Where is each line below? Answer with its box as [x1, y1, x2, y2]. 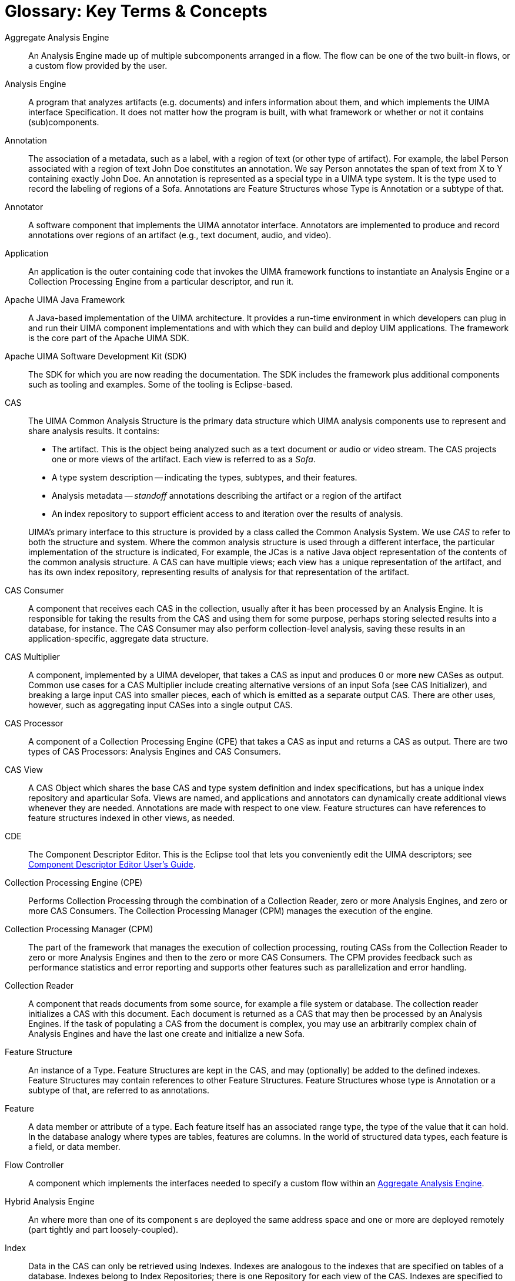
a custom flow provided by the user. [28, 60, 168, 71]
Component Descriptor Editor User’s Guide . [28, 859, 196, 869]
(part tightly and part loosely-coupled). [28, 1224, 179, 1235]
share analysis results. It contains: [28, 425, 160, 436]
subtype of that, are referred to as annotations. [28, 1085, 210, 1095]
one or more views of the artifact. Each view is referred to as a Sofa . [52, 453, 316, 464]
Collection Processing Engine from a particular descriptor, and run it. [28, 276, 294, 286]
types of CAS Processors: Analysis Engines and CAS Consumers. [28, 746, 281, 756]
